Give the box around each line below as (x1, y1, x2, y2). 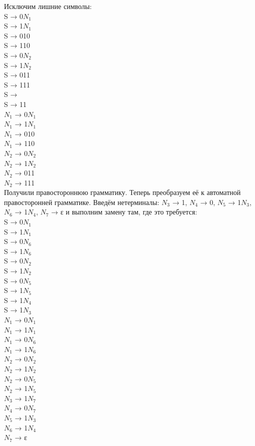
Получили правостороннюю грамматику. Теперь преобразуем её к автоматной (4, 187, 241, 197)
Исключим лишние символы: (4, 1, 92, 11)
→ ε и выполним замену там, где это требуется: (51, 206, 197, 217)
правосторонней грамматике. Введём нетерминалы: (4, 196, 159, 207)
